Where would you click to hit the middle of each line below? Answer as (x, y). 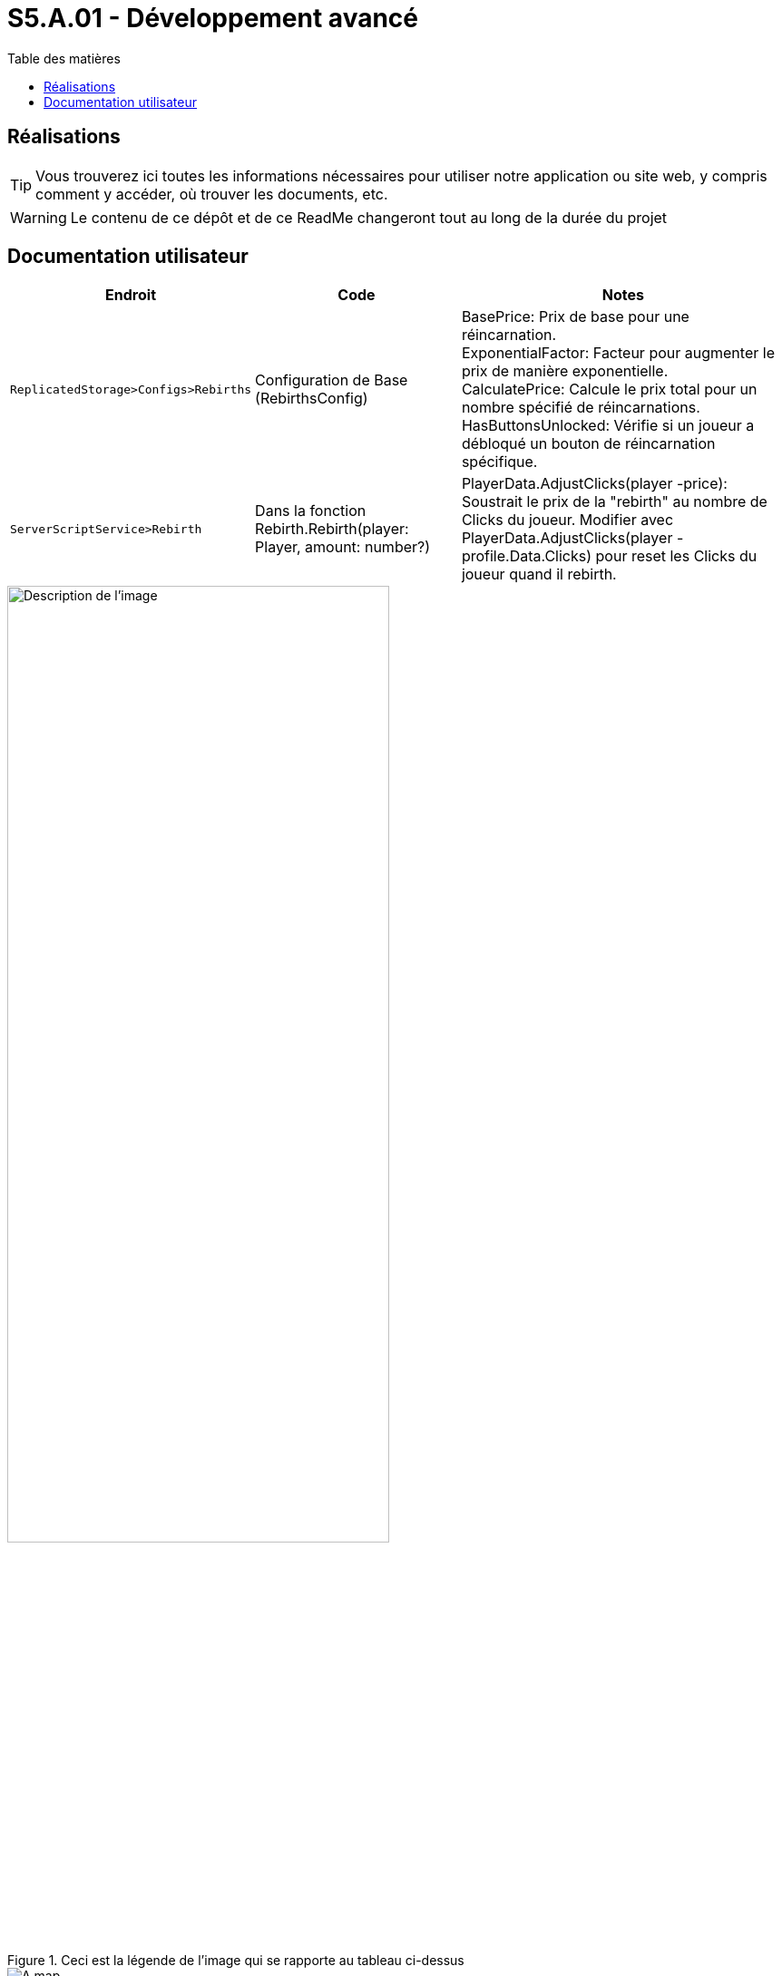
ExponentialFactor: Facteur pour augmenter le (618, 353)
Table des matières (64, 58)
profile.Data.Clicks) (527, 556)
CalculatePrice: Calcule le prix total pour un (609, 389)
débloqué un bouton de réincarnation (588, 444)
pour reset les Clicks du (676, 556)
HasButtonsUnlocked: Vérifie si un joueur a (608, 426)
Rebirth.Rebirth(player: (332, 529)
